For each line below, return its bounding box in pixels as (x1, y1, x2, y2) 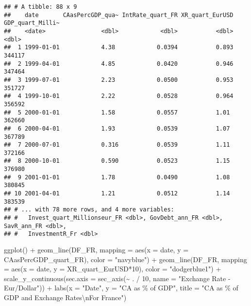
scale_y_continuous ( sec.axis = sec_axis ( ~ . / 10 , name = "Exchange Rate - (4, 273, 231, 283)
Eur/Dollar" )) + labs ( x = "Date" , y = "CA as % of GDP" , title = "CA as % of (4, 283, 238, 293)
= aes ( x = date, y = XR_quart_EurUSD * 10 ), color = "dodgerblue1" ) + (4, 264, 221, 274)
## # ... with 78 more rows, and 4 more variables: (4, 206, 174, 213)
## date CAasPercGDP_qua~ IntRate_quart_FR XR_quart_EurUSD (4, 11, 234, 19)
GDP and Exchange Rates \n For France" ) (4, 292, 127, 302)
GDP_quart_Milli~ (4, 19, 60, 27)
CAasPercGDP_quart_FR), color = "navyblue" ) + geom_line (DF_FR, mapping (4, 254, 247, 264)
